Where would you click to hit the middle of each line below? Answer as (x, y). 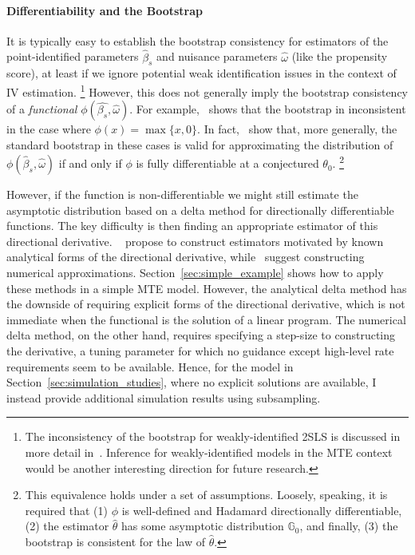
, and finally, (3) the (349, 526)
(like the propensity (340, 56)
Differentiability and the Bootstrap (105, 10)
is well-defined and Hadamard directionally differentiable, (262, 510)
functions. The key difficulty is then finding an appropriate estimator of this (192, 226)
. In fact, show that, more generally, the (297, 129)
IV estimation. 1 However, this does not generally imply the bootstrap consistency (207, 91)
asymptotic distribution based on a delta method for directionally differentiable (200, 210)
